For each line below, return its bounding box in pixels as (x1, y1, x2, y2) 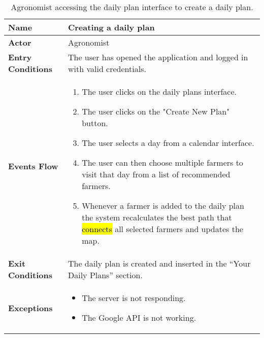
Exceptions (8, 302, 53, 314)
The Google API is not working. (82, 312, 196, 323)
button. (82, 117, 108, 129)
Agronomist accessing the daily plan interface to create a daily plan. (11, 1, 253, 13)
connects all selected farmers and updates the (82, 223, 243, 235)
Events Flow (8, 160, 58, 172)
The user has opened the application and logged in (68, 51, 248, 63)
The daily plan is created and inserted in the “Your (68, 257, 251, 269)
